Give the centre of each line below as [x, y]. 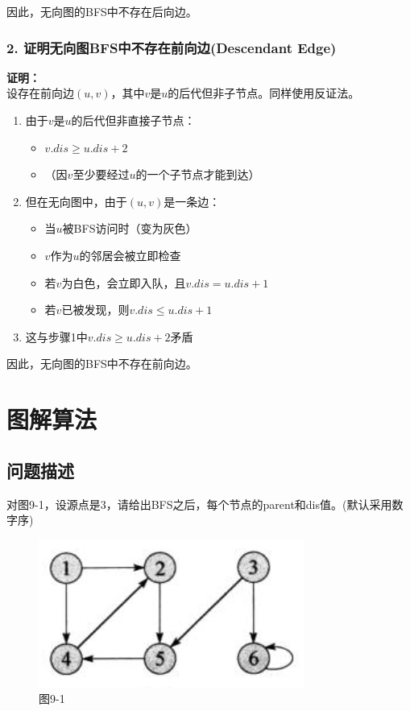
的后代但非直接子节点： [133, 120]
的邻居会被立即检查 [130, 255]
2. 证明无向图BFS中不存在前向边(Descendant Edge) [172, 47]
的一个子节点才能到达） [198, 174]
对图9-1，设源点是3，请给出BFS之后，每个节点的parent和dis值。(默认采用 [199, 504]
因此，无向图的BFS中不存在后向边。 [102, 11]
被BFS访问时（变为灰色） [130, 228]
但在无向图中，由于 [76, 201]
